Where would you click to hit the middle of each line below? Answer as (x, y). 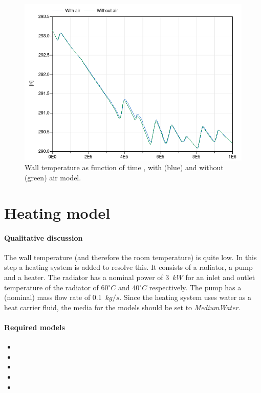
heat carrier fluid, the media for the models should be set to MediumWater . (122, 307)
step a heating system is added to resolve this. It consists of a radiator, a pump (128, 267)
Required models (35, 327)
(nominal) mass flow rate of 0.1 (53, 297)
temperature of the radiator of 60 (56, 287)
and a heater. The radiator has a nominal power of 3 (87, 277)
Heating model (57, 212)
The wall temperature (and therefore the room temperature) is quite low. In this (130, 257)
